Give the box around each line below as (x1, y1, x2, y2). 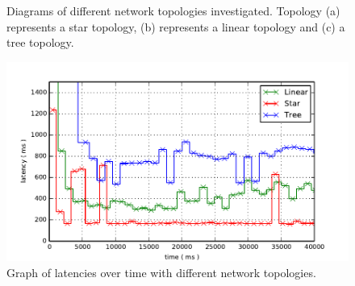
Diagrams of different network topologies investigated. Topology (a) (6, 2, 340, 19)
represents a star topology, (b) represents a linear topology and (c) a (6, 18, 345, 35)
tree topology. (6, 34, 74, 51)
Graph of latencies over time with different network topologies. (6, 263, 316, 280)
